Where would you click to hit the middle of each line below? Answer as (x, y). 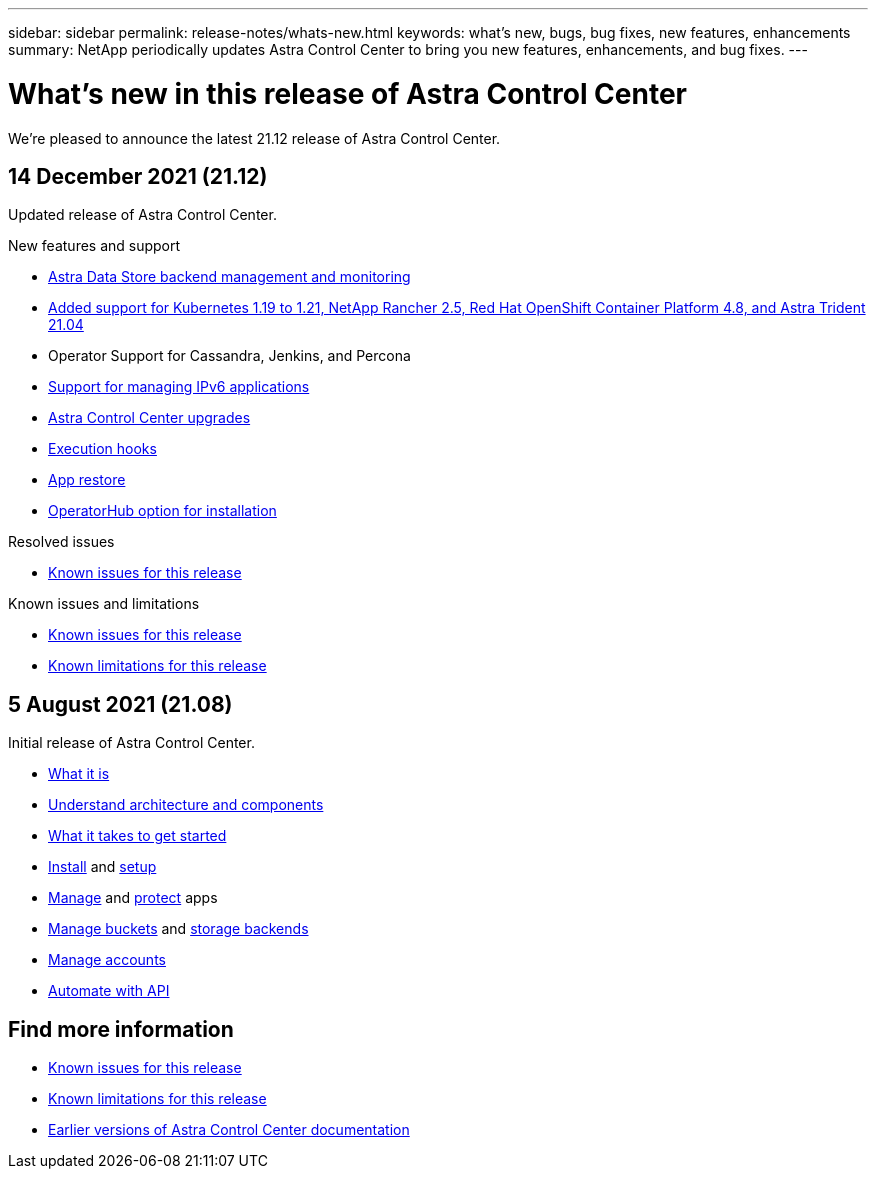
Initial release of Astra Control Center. (131, 743)
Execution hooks (102, 449)
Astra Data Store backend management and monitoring (229, 277)
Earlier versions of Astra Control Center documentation (229, 1130)
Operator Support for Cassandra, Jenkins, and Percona (229, 356)
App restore (87, 480)
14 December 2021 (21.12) (138, 176)
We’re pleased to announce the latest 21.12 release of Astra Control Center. (254, 138)
